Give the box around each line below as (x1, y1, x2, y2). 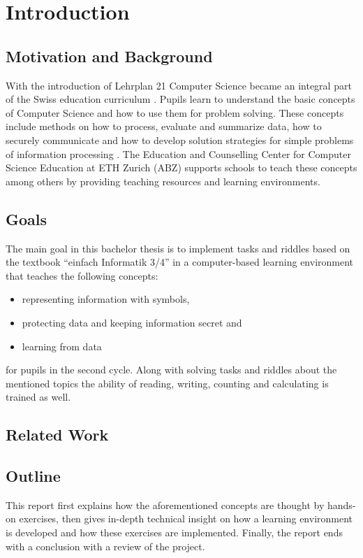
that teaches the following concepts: (6, 268, 158, 282)
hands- (327, 497, 356, 512)
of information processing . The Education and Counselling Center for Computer (6, 146, 351, 161)
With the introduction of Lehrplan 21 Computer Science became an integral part (6, 78, 352, 92)
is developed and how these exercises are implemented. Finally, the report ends (6, 525, 343, 540)
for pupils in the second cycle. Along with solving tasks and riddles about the (6, 362, 337, 377)
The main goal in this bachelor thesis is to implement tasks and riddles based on (6, 241, 350, 255)
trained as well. (6, 389, 71, 404)
